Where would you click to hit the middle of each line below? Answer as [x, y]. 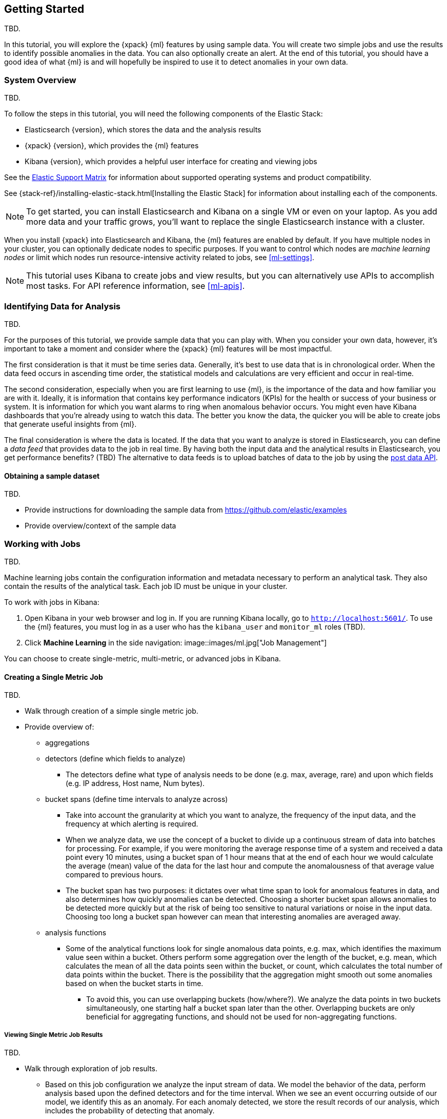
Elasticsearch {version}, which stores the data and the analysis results [143, 130]
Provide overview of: [59, 727]
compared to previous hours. [115, 875]
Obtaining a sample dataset [52, 476]
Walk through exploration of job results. [91, 1068]
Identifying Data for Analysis [63, 306]
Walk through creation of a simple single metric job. [111, 711]
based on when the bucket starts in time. [135, 984]
